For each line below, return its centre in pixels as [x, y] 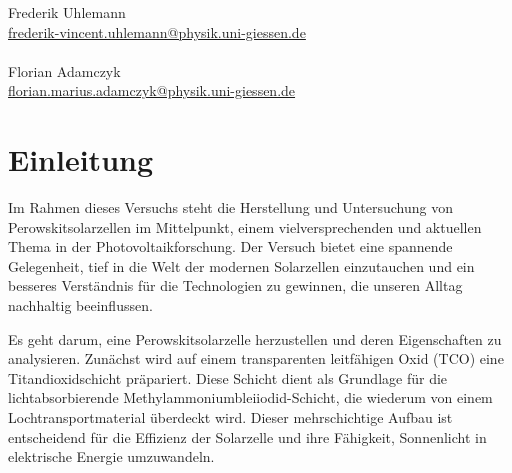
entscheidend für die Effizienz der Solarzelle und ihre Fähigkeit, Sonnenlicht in [247, 436]
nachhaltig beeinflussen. [80, 305]
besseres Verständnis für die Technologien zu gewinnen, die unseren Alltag [235, 285]
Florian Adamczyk [64, 70]
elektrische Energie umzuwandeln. [111, 456]
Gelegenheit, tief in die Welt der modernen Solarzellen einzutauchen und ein [241, 265]
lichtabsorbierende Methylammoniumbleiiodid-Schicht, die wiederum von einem [250, 397]
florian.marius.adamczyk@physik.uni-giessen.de [152, 90]
